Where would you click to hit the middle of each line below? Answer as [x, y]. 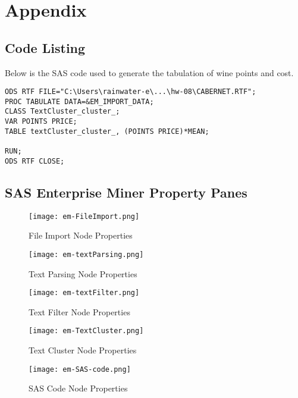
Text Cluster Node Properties [83, 350]
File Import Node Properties [81, 235]
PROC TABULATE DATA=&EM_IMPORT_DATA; [79, 101]
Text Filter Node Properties [79, 311]
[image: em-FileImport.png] [84, 216]
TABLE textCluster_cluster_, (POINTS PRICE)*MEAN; [107, 131]
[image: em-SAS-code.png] [80, 369]
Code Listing [45, 47]
